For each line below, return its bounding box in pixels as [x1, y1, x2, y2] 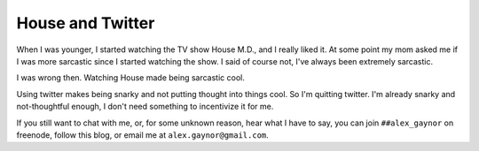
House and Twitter [16, 13, 155, 33]
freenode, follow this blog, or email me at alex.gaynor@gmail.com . [16, 129, 270, 140]
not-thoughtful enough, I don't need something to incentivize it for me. [16, 102, 274, 112]
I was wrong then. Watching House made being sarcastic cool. [16, 72, 246, 83]
